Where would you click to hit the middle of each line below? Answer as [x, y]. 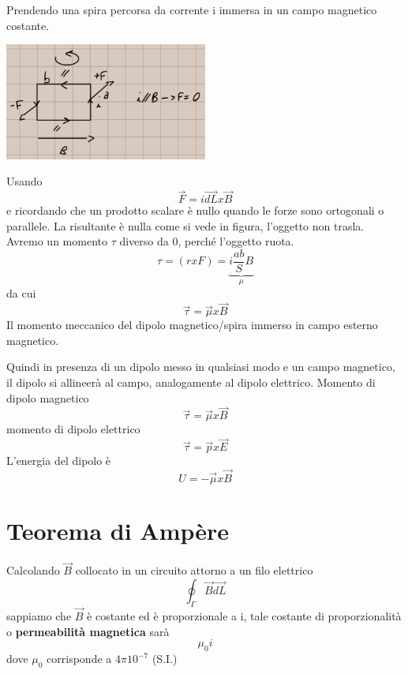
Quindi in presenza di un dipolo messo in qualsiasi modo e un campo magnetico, [201, 367]
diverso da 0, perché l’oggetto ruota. [207, 241]
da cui [21, 293]
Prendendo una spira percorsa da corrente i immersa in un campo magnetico [192, 9]
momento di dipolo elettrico [73, 429]
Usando [24, 181]
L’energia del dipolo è [59, 461]
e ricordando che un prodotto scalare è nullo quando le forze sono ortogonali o [195, 210]
